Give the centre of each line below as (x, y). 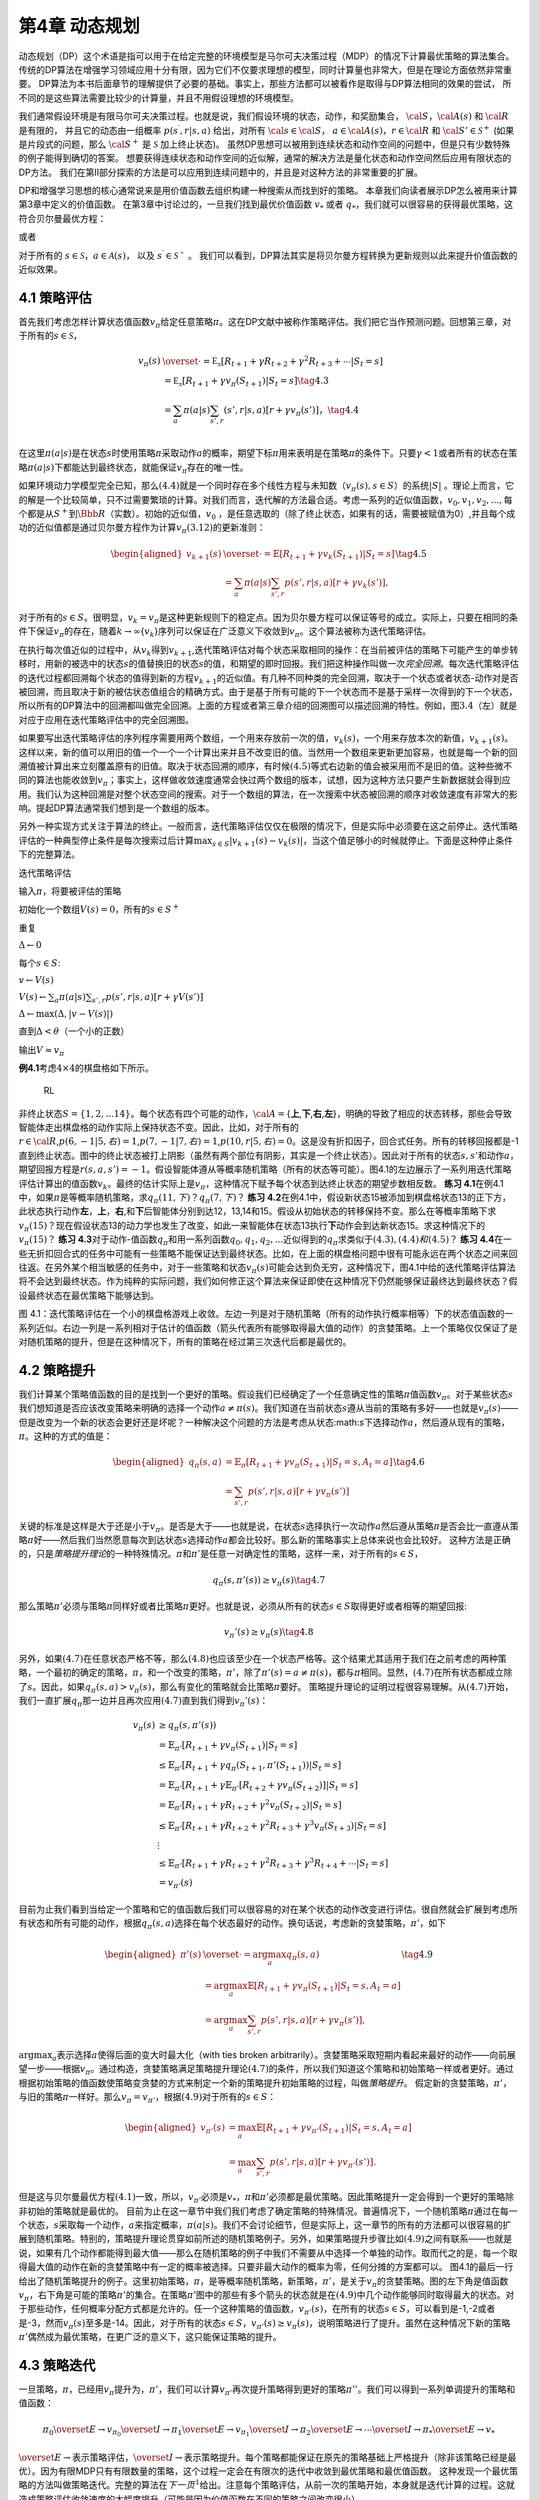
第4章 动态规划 (79, 26)
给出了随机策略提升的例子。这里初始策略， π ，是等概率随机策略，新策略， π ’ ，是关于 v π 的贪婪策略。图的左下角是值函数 (263, 2282)
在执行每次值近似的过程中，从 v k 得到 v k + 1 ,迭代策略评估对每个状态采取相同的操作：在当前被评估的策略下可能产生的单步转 (268, 650)
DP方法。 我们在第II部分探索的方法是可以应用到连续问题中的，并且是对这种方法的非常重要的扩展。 (221, 172)
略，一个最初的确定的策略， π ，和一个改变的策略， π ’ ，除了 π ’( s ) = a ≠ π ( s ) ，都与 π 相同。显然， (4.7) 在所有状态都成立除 (265, 1672)
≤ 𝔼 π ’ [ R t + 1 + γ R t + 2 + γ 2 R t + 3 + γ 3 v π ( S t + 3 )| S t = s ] (272, 1826)
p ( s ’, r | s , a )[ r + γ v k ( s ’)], (336, 584)
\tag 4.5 (411, 553)
